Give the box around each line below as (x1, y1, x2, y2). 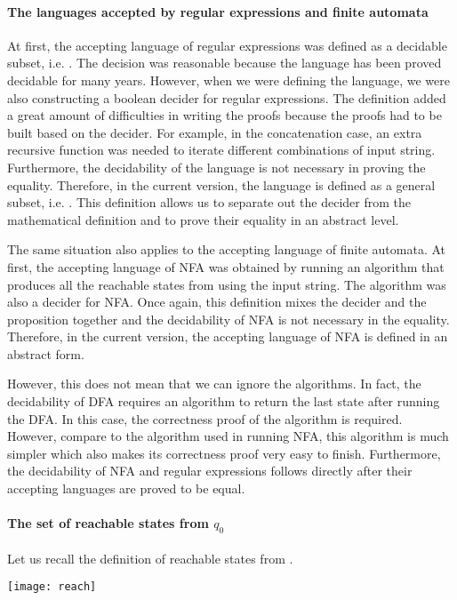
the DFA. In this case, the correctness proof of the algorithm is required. (7, 409, 403, 428)
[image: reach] (7, 580, 97, 594)
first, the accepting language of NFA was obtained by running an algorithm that (7, 257, 445, 276)
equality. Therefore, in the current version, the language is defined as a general (7, 175, 436, 194)
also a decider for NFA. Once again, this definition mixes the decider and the (7, 292, 427, 311)
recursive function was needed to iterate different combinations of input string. (7, 140, 436, 159)
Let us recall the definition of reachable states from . (7, 548, 293, 567)
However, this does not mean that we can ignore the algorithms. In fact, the (7, 374, 421, 393)
